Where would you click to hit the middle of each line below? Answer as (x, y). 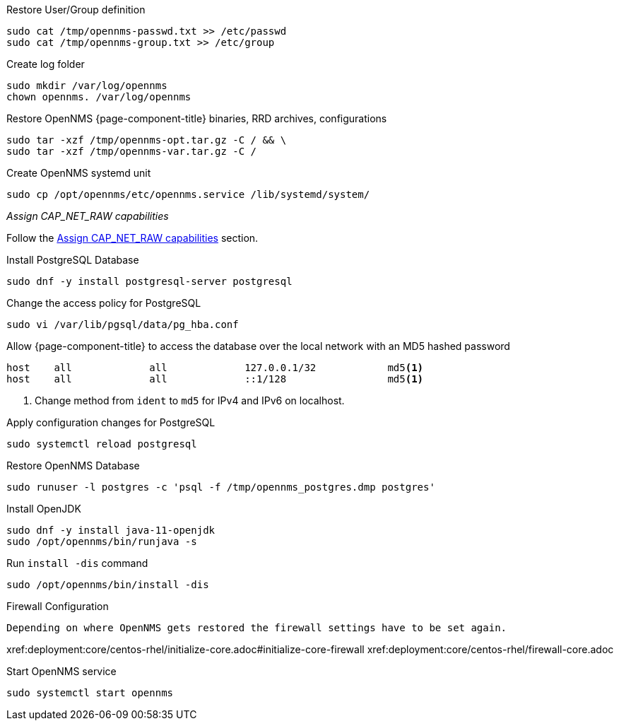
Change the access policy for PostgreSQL (104, 303)
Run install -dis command (77, 563)
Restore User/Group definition (76, 10)
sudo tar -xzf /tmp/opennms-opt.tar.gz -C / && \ (147, 140)
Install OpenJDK (44, 509)
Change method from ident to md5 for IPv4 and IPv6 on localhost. (190, 400)
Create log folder (46, 64)
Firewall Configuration (58, 606)
